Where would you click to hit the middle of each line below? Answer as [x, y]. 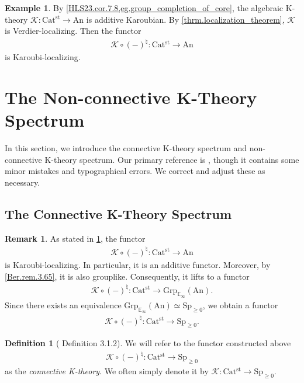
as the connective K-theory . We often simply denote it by [107, 371]
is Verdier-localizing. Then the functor [73, 31]
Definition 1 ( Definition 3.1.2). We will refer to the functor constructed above [148, 343]
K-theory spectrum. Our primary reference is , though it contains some [172, 159]
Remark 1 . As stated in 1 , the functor [75, 238]
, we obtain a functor [240, 304]
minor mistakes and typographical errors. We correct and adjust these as [135, 171]
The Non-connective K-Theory [131, 97]
